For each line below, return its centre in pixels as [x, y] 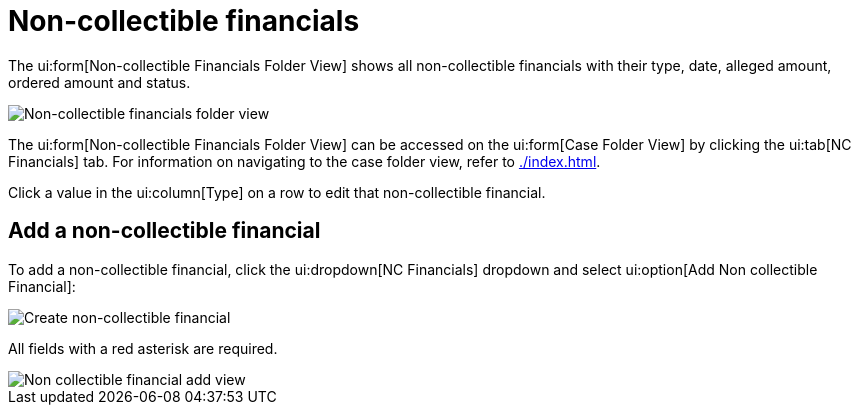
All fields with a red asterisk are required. [143, 348]
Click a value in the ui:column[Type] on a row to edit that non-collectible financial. [277, 192]
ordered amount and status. [99, 82]
